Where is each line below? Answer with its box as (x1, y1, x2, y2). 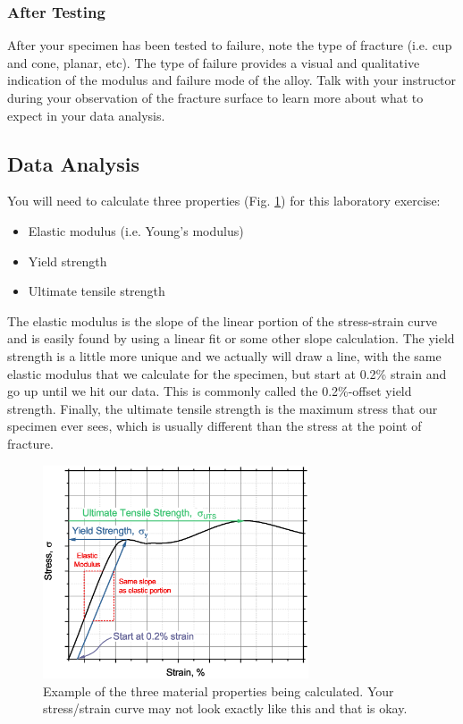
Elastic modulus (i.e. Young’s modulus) (28, 221, 244, 240)
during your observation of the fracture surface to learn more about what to (7, 88, 424, 106)
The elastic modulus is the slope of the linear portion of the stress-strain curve (7, 311, 438, 330)
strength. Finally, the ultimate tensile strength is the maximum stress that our (7, 399, 438, 417)
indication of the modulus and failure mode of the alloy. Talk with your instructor (7, 71, 457, 89)
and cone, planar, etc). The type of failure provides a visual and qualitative (7, 53, 420, 72)
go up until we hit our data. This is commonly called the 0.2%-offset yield (7, 382, 412, 400)
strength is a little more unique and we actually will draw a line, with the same (7, 346, 442, 365)
